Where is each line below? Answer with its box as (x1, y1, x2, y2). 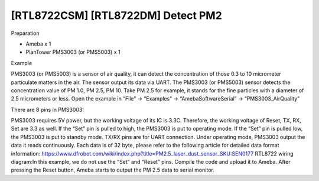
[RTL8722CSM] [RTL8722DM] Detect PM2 (11, 9, 223, 22)
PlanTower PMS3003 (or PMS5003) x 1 (25, 49, 121, 56)
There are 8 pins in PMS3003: (11, 106, 84, 113)
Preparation (11, 30, 40, 37)
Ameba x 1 (25, 40, 51, 47)
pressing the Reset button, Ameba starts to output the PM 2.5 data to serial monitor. (11, 166, 215, 174)
